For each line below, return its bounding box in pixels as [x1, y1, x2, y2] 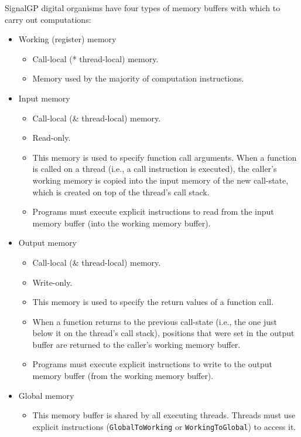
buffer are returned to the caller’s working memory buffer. [32, 338, 241, 350]
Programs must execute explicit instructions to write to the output [32, 358, 272, 370]
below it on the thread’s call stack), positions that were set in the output [32, 327, 295, 339]
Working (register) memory [18, 33, 117, 45]
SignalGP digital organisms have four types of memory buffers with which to [5, 2, 281, 13]
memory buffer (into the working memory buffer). [32, 216, 211, 229]
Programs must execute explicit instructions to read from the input [32, 205, 274, 218]
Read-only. [32, 131, 71, 144]
